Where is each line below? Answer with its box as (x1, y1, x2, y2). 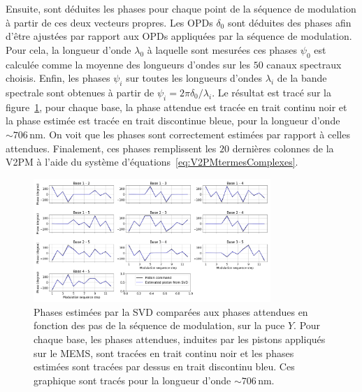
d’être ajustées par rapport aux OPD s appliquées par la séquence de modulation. (6, 29, 352, 43)
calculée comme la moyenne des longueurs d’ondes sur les (6, 57, 251, 71)
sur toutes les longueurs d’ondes (126, 71, 263, 85)
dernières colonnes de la (232, 140, 334, 155)
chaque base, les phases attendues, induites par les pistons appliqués (34, 332, 326, 347)
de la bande (277, 71, 327, 85)
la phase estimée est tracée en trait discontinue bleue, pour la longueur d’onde (6, 113, 340, 128)
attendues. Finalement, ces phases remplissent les (6, 140, 217, 155)
